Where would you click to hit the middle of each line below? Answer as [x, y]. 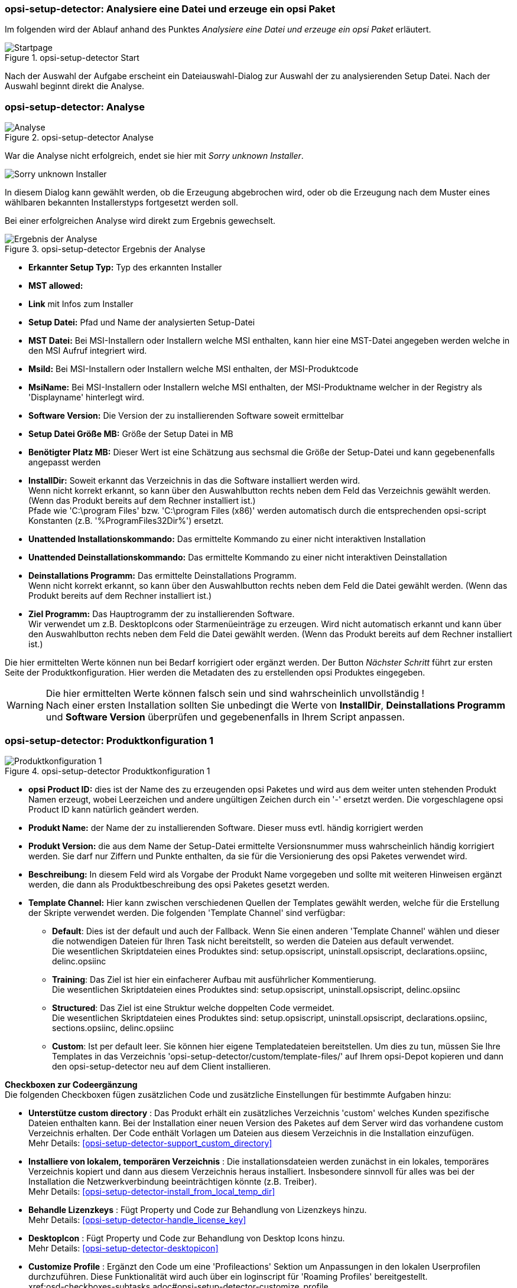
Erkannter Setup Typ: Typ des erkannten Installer [125, 268]
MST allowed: [56, 286]
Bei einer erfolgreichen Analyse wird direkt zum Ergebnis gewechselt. [140, 221]
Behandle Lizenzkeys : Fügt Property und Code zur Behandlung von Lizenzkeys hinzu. [198, 1209]
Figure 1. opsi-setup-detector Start [72, 58]
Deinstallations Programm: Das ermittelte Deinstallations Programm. [162, 576]
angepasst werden [65, 462]
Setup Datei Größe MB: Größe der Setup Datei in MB [131, 434]
